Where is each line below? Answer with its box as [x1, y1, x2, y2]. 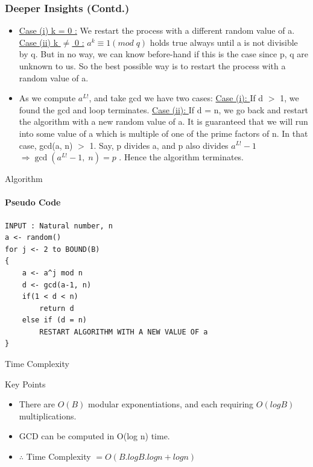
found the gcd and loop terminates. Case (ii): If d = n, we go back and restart [19, 103, 308, 116]
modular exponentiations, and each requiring [88, 398, 254, 410]
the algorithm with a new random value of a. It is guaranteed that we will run [19, 115, 308, 128]
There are [19, 398, 55, 410]
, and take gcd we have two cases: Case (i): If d [89, 92, 264, 104]
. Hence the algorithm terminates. [119, 151, 244, 163]
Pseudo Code [5, 196, 61, 208]
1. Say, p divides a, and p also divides [89, 139, 229, 151]
